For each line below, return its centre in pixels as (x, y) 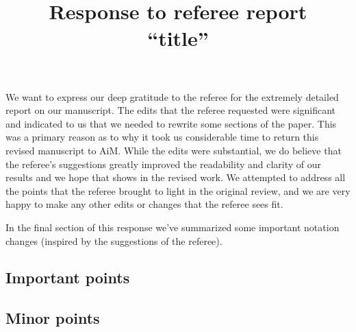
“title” (178, 38)
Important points (68, 277)
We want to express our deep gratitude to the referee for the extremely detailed (172, 96)
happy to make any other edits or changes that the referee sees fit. (144, 204)
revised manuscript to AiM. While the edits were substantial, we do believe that (174, 150)
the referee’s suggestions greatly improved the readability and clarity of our (164, 164)
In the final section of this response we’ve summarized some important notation (173, 227)
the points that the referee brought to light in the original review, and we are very (178, 190)
